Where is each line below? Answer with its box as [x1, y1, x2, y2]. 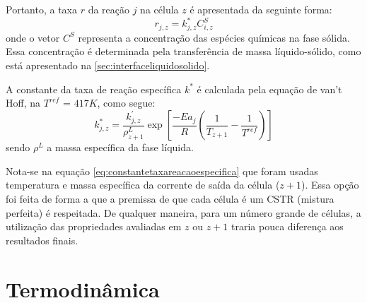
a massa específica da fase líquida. [47, 140, 194, 155]
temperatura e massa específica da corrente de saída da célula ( [6, 177, 280, 192]
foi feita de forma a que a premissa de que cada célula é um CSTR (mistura [6, 191, 334, 206]
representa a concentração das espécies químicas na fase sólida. [78, 30, 350, 44]
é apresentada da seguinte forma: [190, 2, 332, 16]
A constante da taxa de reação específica [6, 81, 182, 96]
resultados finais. [6, 232, 78, 247]
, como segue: [97, 95, 156, 110]
